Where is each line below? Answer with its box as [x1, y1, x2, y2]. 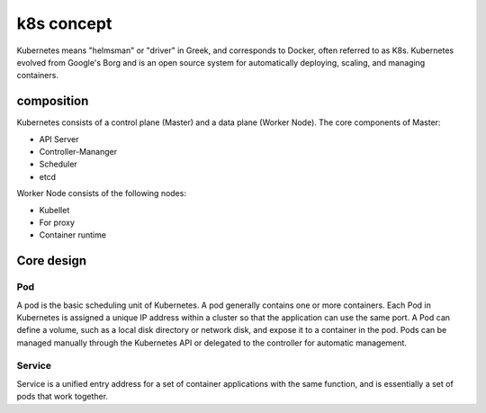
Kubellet [39, 204, 70, 215]
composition [16, 94, 89, 109]
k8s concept [16, 13, 112, 33]
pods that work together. [16, 391, 108, 402]
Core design [16, 253, 87, 269]
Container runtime [39, 229, 107, 240]
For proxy [39, 217, 76, 228]
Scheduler [39, 158, 78, 170]
